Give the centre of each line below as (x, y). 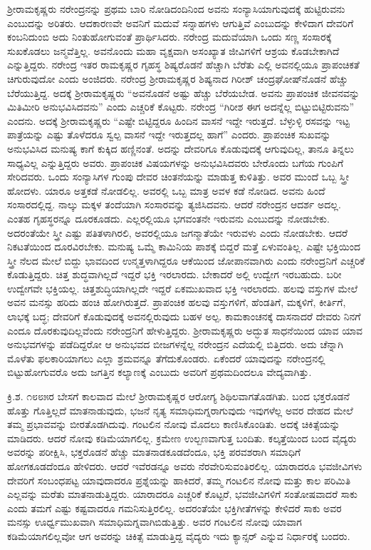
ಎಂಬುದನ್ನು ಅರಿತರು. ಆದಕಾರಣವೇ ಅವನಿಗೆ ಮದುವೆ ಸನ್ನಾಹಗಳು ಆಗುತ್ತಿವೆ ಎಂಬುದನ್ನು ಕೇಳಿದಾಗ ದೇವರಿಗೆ (181, 22)
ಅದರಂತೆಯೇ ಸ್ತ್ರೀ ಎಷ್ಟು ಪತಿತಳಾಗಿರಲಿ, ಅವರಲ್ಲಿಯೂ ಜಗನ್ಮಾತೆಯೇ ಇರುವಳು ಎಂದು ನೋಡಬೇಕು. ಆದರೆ (177, 232)
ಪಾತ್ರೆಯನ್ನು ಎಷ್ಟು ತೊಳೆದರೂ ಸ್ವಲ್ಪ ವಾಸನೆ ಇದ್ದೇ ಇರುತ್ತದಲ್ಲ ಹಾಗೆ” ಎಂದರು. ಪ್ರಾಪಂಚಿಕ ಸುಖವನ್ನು (169, 134)
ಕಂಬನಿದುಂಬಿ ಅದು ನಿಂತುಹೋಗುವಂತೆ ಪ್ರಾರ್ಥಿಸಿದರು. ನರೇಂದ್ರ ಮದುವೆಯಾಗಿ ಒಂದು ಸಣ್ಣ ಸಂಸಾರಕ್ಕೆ (169, 37)
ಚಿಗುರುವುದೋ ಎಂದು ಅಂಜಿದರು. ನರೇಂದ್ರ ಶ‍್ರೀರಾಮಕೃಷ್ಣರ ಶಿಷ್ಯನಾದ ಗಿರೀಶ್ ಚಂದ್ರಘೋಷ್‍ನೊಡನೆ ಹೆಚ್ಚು (178, 78)
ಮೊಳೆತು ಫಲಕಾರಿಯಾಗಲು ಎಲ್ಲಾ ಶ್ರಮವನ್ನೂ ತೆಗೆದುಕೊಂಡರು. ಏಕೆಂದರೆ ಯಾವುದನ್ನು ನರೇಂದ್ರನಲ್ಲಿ (166, 358)
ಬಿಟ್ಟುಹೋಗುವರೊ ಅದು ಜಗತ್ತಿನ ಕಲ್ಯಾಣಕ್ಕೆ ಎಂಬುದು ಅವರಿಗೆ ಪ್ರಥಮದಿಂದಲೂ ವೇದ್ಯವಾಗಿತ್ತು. (160, 372)
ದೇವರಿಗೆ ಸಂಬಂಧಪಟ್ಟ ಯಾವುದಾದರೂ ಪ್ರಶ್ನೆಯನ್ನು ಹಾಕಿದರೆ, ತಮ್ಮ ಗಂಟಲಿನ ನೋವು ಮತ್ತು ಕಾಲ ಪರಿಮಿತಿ (179, 480)
